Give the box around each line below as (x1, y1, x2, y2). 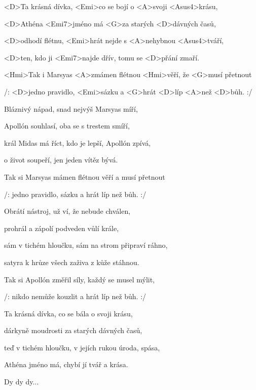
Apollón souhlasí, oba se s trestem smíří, (4, 120, 130, 131)
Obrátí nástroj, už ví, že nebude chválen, (4, 206, 131, 216)
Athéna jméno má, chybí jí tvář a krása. (4, 359, 128, 370)
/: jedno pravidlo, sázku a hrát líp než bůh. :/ (4, 188, 147, 199)
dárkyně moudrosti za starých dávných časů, (4, 325, 142, 336)
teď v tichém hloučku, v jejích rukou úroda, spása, (4, 342, 160, 352)
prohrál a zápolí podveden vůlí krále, (4, 222, 119, 233)
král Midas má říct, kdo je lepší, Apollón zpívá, (4, 137, 151, 148)
